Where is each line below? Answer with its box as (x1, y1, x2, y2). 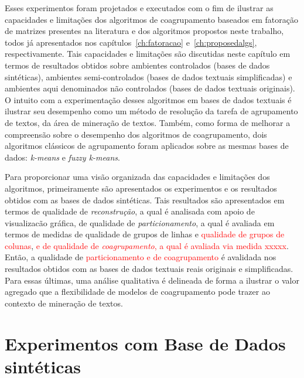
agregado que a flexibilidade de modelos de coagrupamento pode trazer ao (5, 285, 270, 298)
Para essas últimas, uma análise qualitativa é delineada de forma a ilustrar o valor (5, 274, 299, 286)
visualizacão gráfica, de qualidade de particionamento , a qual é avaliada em (5, 216, 275, 229)
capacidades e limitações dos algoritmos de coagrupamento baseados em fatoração (5, 13, 299, 25)
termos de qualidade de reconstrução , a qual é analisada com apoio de (5, 205, 255, 217)
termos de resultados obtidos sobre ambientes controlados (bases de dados (5, 59, 270, 71)
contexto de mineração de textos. (5, 297, 123, 309)
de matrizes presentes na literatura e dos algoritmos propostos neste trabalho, (5, 25, 284, 37)
